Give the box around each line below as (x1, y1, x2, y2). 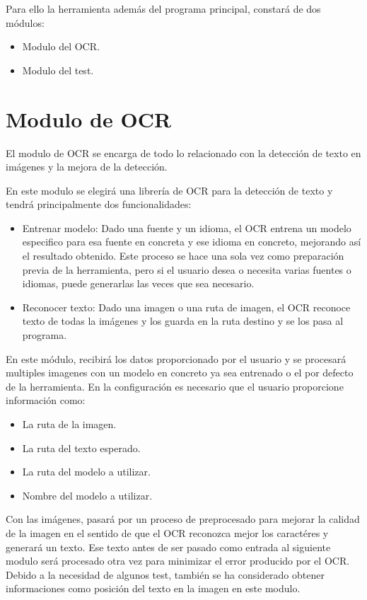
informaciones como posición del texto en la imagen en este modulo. (6, 581, 301, 596)
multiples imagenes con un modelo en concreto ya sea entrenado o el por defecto (6, 365, 354, 380)
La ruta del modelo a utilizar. (22, 464, 151, 479)
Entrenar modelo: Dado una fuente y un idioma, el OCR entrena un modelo (22, 220, 351, 235)
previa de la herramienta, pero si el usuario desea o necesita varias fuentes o (22, 262, 351, 277)
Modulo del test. (22, 62, 94, 77)
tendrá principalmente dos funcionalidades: (6, 197, 192, 212)
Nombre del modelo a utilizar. (22, 487, 153, 502)
